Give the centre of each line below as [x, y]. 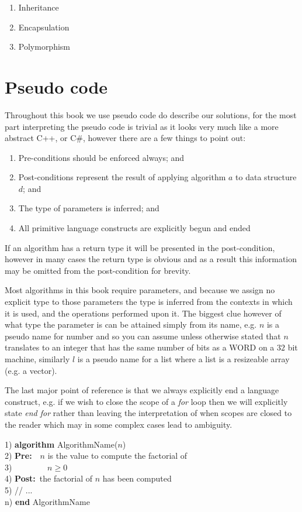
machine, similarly [37, 359]
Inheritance [39, 7]
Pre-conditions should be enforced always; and [101, 157]
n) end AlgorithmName [47, 501]
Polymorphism [44, 47]
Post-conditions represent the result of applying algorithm [122, 177]
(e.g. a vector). [31, 370]
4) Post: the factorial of [49, 478]
